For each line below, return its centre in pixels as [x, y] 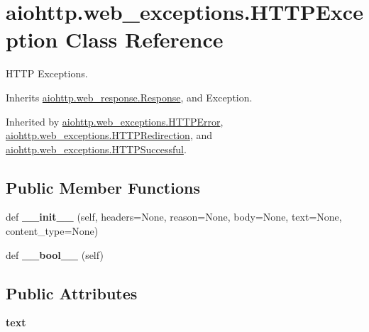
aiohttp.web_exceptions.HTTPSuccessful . [96, 149]
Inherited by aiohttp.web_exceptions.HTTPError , [115, 121]
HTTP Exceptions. [47, 73]
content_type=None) [52, 231]
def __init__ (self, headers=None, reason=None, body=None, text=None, [174, 217]
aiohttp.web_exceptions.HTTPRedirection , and [109, 135]
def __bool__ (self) [55, 254]
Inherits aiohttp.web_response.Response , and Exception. [129, 97]
